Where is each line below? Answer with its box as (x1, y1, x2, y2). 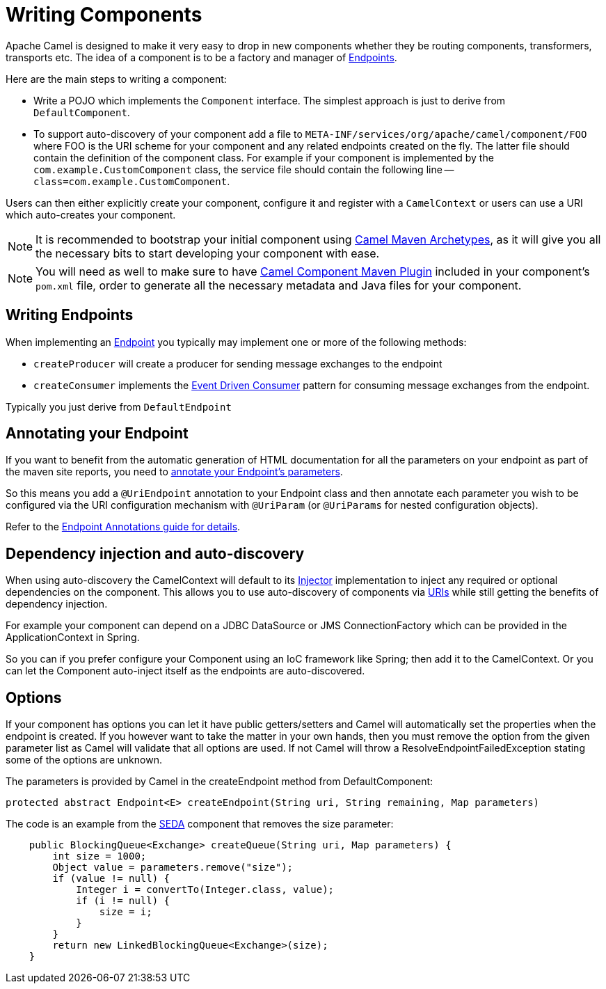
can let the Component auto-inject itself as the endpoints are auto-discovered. (6, 665, 365, 677)
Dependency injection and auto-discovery (6, 544, 305, 562)
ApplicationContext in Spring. (6, 631, 140, 644)
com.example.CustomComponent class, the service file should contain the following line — (33, 163, 454, 175)
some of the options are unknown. (6, 754, 162, 766)
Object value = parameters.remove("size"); (52, 862, 294, 873)
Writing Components (6, 3, 202, 26)
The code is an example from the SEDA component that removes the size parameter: (6, 818, 394, 830)
